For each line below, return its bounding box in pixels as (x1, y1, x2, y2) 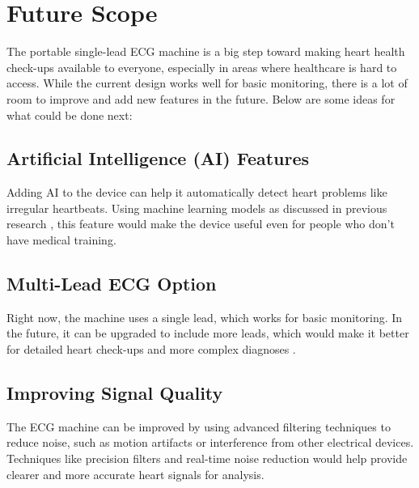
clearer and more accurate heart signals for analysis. (6, 465, 265, 482)
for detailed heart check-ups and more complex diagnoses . (6, 341, 296, 358)
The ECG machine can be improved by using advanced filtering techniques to (6, 418, 391, 435)
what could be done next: (6, 106, 133, 123)
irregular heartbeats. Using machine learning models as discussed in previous (6, 199, 387, 216)
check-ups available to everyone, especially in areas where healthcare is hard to (6, 58, 397, 75)
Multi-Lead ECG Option (6, 271, 217, 296)
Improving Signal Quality (6, 380, 223, 405)
